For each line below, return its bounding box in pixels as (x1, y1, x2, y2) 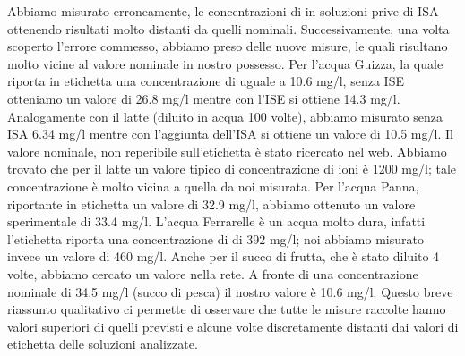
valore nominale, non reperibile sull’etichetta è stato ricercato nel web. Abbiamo (7, 141, 447, 160)
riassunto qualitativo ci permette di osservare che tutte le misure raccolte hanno (7, 300, 446, 318)
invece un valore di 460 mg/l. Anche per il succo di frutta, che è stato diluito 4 (7, 247, 440, 266)
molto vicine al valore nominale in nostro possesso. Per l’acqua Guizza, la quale (7, 54, 443, 72)
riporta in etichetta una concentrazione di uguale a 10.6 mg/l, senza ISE (7, 72, 404, 90)
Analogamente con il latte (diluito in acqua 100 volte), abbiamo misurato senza (7, 106, 443, 125)
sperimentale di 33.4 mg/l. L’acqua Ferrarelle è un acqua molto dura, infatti (7, 212, 426, 231)
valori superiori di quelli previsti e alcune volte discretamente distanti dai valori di (7, 317, 459, 335)
